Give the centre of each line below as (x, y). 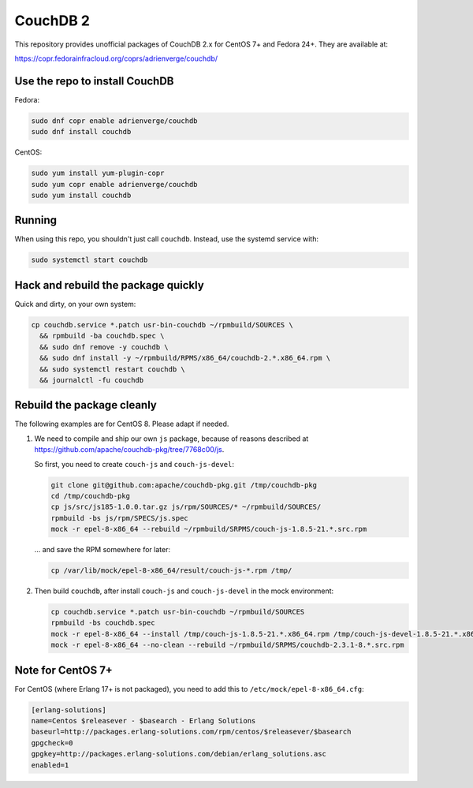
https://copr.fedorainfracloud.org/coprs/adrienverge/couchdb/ (116, 58)
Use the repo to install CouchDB (94, 81)
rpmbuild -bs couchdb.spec (103, 623)
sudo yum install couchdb (81, 195)
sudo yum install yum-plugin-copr (98, 173)
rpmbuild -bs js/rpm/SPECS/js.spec (119, 518)
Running (36, 220)
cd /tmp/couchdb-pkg (90, 496)
